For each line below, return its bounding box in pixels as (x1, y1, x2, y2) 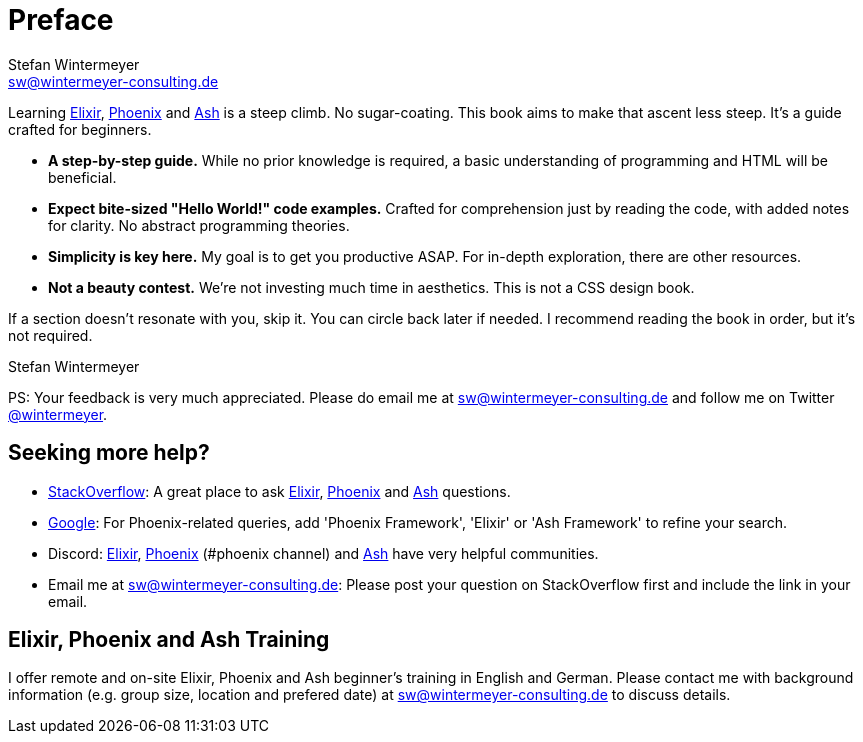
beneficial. (48, 168, 117, 186)
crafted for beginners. (8, 120, 152, 138)
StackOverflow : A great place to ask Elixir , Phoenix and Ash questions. (48, 482, 511, 500)
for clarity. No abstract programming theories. (48, 216, 350, 234)
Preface (8, 3, 114, 37)
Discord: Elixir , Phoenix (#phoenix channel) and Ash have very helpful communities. (48, 544, 599, 562)
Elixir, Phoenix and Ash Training (8, 627, 330, 653)
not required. (8, 326, 93, 344)
